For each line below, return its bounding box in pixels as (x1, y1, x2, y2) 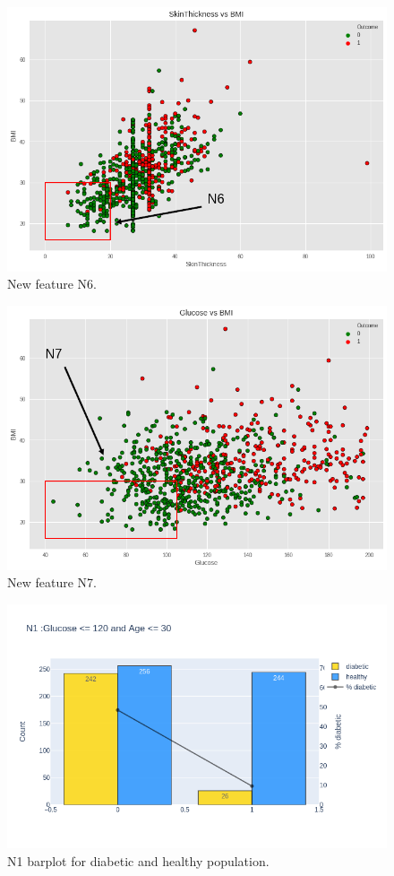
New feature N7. (7, 573, 97, 592)
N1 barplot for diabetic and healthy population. (7, 851, 270, 870)
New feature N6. (7, 274, 97, 293)
